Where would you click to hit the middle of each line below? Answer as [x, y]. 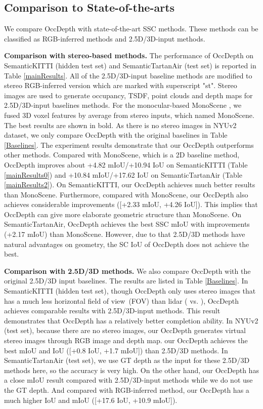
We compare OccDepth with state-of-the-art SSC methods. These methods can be [131, 29]
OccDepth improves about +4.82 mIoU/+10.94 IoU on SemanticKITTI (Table [126, 164]
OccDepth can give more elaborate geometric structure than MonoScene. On [123, 214]
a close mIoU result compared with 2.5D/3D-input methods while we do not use [128, 380]
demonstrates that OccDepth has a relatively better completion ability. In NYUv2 [131, 320]
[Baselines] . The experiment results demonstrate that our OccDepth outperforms [129, 145]
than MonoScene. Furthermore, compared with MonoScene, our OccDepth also [126, 194]
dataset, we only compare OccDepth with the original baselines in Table [116, 135]
